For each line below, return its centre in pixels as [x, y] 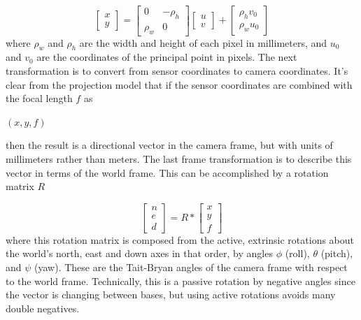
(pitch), [337, 253]
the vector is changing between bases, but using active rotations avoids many [171, 294]
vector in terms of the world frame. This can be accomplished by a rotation [167, 172]
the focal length [39, 98]
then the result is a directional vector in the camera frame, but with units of [169, 145]
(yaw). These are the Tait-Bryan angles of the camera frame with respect [191, 267]
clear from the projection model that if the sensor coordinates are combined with [179, 84]
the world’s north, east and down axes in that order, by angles [139, 253]
